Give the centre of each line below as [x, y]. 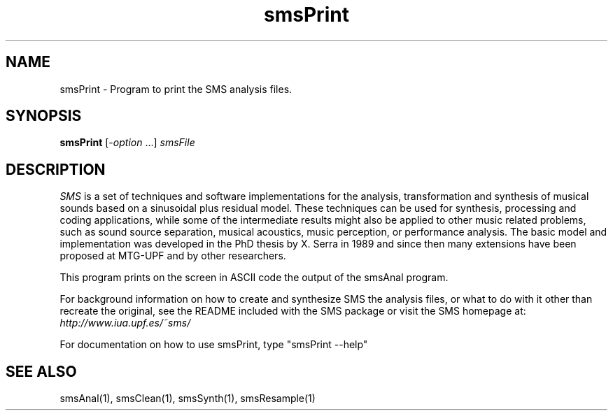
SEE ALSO [41, 371]
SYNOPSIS [44, 116]
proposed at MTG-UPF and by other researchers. [173, 256]
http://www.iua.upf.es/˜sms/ [125, 323]
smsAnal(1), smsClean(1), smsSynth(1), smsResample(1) [188, 399]
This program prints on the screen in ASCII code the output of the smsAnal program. [254, 278]
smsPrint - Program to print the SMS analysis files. [176, 89]
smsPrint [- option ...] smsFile [127, 143]
